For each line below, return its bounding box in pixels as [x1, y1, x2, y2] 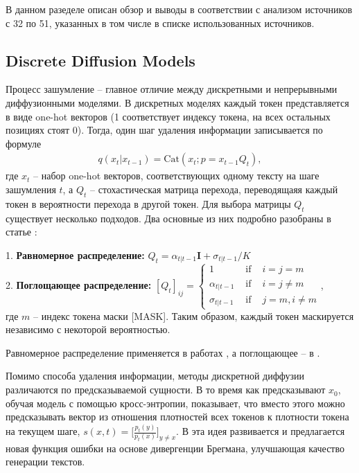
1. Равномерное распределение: [6, 247, 145, 262]
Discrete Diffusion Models [6, 49, 195, 71]
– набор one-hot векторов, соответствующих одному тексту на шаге [33, 168, 319, 183]
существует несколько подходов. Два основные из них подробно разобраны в [6, 211, 331, 225]
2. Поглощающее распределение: [6, 277, 152, 292]
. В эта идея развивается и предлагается [176, 424, 345, 438]
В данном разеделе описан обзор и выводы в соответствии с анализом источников [6, 2, 353, 16]
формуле [6, 136, 42, 150]
